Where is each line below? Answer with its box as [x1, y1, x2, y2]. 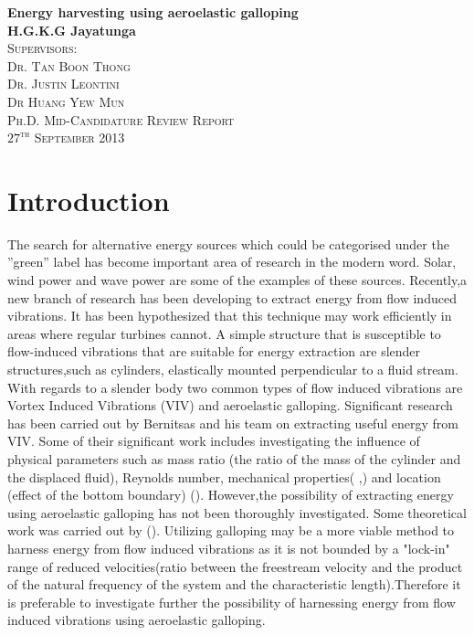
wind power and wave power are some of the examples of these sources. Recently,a [7, 270, 468, 290]
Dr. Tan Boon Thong [7, 56, 131, 75]
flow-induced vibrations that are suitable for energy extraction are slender [7, 342, 421, 361]
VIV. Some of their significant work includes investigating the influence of [7, 431, 420, 450]
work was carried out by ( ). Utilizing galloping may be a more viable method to [7, 521, 455, 540]
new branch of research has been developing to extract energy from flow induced [7, 288, 457, 307]
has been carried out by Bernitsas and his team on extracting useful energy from [7, 413, 458, 432]
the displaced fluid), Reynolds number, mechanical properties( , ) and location [7, 467, 441, 486]
